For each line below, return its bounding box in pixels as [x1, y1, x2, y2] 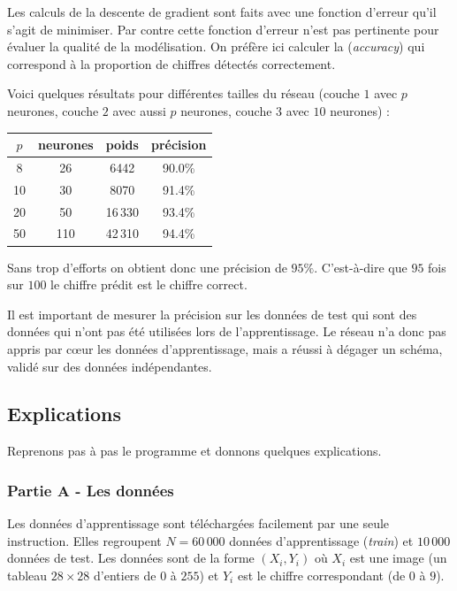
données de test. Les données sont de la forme [7, 549, 255, 567]
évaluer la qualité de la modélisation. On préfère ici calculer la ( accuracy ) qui [7, 37, 425, 56]
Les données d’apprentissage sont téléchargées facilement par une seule [7, 514, 390, 533]
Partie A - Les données [7, 479, 174, 501]
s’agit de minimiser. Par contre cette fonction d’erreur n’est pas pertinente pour [7, 19, 439, 38]
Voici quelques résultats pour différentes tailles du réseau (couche [7, 84, 360, 103]
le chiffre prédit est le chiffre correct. [50, 275, 248, 294]
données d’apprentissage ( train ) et [229, 531, 414, 549]
